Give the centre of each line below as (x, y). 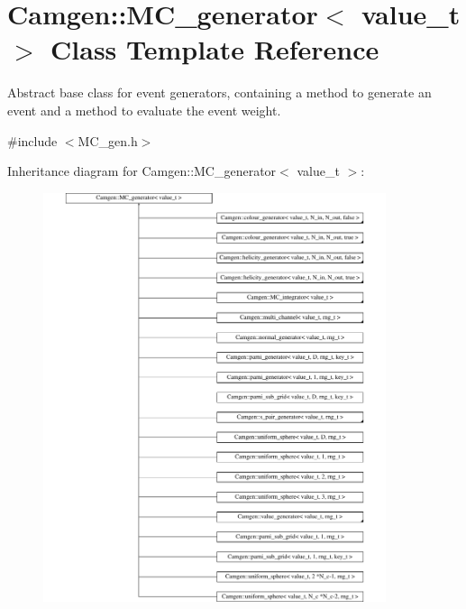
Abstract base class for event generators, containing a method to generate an (219, 92)
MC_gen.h (108, 140)
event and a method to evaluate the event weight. (144, 110)
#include (32, 140)
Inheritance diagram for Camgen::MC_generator (142, 171)
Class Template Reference (215, 49)
